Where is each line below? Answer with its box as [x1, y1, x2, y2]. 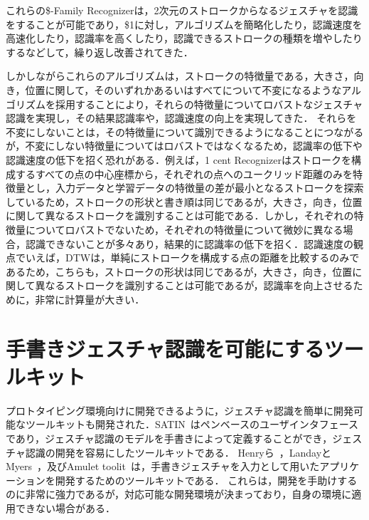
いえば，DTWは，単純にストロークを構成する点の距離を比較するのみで [25, 250, 360, 265]
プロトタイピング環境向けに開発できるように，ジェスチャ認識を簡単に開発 [6, 402, 353, 417]
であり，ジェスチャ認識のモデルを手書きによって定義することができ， [6, 430, 333, 445]
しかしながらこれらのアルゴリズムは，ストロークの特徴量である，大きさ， [6, 68, 354, 83]
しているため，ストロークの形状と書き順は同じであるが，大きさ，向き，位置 [6, 194, 363, 209]
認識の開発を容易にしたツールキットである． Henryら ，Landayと [25, 444, 332, 459]
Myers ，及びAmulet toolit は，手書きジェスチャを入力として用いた [6, 459, 320, 474]
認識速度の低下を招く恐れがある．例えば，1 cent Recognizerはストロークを [6, 152, 351, 167]
